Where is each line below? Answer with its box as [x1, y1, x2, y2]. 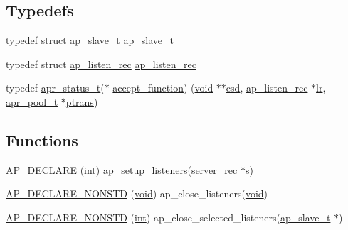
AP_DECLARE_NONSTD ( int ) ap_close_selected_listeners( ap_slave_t [6, 209, 331, 224]
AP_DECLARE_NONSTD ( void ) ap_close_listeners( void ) [6, 186, 268, 201]
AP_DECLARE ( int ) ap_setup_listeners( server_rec [6, 162, 238, 177]
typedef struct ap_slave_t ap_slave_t [6, 33, 174, 48]
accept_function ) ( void [112, 80, 213, 95]
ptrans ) [65, 94, 98, 109]
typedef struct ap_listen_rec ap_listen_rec [6, 56, 196, 71]
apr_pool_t [6, 94, 58, 109]
